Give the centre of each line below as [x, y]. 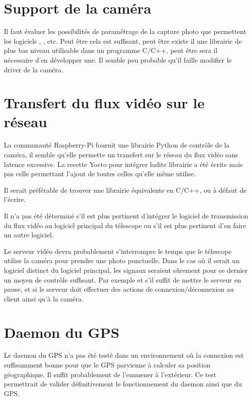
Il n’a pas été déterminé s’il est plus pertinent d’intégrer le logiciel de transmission [126, 215]
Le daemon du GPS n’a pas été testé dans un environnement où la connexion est [124, 355]
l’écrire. [15, 199]
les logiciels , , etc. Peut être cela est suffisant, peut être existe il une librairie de [123, 41]
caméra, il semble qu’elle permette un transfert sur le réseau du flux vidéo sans [121, 154]
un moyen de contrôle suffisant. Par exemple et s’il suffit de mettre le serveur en [123, 279]
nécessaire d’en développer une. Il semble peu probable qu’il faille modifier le [118, 59]
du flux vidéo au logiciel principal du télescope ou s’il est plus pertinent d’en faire [125, 225]
